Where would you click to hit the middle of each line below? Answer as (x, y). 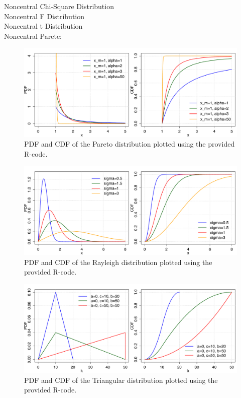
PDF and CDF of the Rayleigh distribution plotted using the (118, 262)
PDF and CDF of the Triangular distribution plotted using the (121, 380)
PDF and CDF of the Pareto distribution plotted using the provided (130, 144)
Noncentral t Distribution (43, 26)
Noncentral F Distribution (44, 16)
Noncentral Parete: (33, 36)
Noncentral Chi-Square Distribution (59, 6)
